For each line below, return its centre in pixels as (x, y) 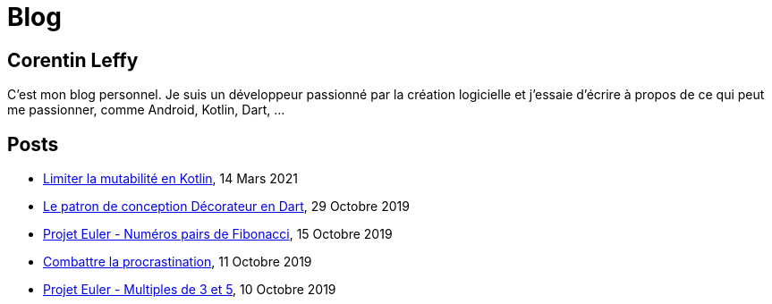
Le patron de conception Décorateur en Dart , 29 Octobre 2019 (226, 207)
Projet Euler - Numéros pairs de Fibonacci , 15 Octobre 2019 (218, 234)
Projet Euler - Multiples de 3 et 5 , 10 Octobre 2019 (190, 290)
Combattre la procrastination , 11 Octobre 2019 (178, 262)
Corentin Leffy (73, 60)
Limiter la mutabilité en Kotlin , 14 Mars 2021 (170, 179)
